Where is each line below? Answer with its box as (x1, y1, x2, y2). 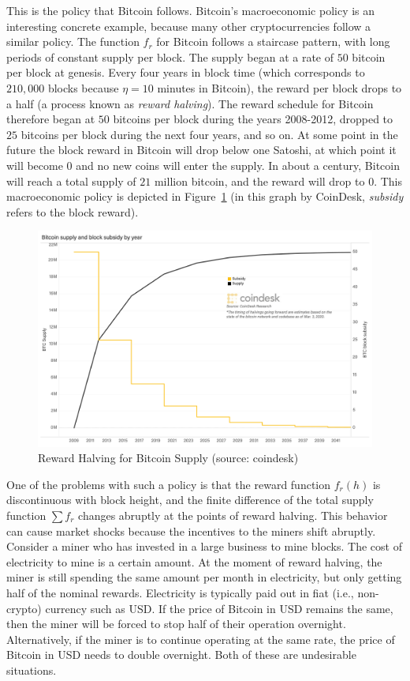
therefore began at (6, 111, 95, 127)
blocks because (47, 79, 119, 96)
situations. (6, 661, 57, 678)
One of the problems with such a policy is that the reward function (6, 476, 331, 492)
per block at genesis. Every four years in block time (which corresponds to (6, 64, 365, 81)
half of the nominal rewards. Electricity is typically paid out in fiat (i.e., (6, 584, 354, 600)
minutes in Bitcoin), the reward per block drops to (157, 79, 402, 96)
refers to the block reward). (6, 203, 139, 220)
